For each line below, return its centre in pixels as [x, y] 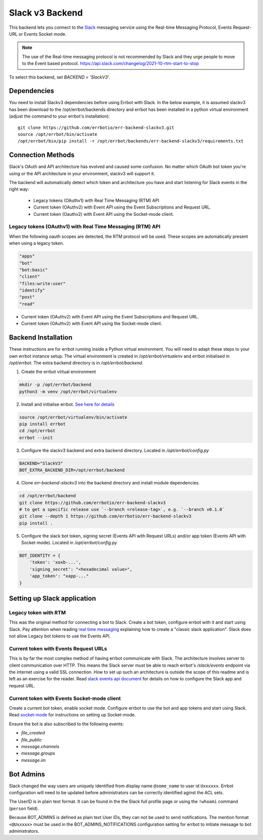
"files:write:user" [42, 283]
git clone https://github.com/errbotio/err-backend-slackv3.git [96, 127]
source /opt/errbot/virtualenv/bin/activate [73, 417]
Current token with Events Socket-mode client [65, 698]
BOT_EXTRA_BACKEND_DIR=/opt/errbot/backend [72, 470]
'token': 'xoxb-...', [55, 562]
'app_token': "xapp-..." [59, 576]
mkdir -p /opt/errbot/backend [55, 385]
